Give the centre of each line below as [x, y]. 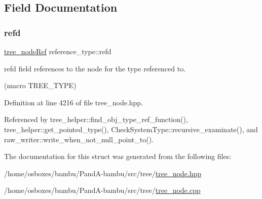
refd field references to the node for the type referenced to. [95, 68]
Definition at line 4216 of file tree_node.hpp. [74, 102]
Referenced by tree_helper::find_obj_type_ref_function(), [96, 119]
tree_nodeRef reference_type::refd [58, 51]
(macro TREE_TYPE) [40, 85]
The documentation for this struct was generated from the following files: [118, 156]
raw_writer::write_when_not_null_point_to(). [79, 139]
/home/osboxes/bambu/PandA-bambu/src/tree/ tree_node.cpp [102, 190]
